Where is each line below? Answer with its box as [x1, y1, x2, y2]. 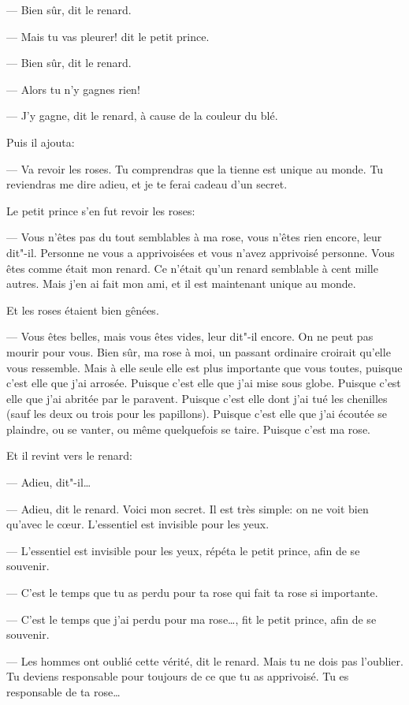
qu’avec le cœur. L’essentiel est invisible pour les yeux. [6, 516, 270, 532]
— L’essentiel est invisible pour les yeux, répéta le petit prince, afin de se [6, 542, 360, 558]
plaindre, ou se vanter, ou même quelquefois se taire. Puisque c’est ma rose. [6, 420, 370, 437]
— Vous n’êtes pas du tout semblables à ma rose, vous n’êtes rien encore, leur [6, 229, 382, 245]
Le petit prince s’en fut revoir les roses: [6, 202, 195, 218]
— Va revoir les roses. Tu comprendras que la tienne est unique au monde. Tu [6, 160, 384, 177]
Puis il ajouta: [6, 133, 75, 150]
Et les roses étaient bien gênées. [6, 301, 159, 318]
